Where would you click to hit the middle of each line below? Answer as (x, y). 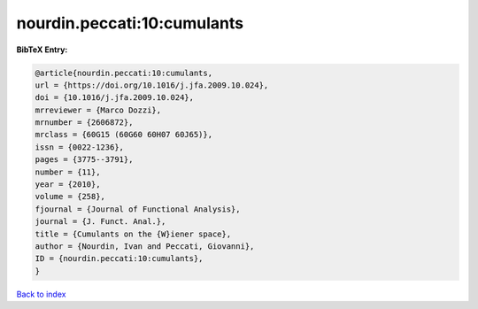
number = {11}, (68, 172)
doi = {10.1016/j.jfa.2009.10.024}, (115, 98)
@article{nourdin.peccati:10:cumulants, (123, 73)
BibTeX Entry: (42, 50)
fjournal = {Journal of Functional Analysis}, (138, 209)
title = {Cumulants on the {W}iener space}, (133, 234)
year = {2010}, (68, 185)
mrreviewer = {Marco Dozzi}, (98, 110)
